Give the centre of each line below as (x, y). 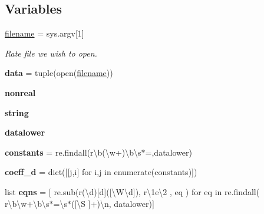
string (17, 112)
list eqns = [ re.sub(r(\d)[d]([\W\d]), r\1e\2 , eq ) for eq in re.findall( (132, 191)
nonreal (20, 92)
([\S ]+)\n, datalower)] (113, 203)
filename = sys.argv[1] (44, 33)
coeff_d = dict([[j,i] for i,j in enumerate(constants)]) (101, 172)
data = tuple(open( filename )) (59, 73)
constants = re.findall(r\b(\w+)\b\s (73, 152)
